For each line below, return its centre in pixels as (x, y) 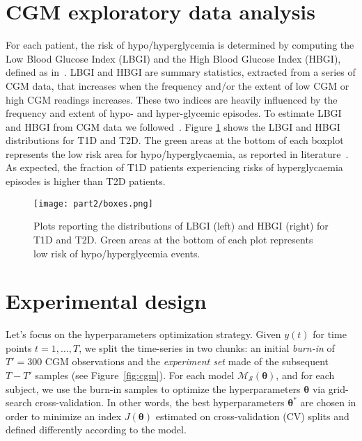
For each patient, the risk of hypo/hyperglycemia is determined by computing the (180, 45)
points (19, 347)
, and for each (305, 375)
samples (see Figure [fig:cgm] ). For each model (135, 375)
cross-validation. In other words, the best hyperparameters (160, 402)
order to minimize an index (64, 416)
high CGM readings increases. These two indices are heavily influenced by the (172, 99)
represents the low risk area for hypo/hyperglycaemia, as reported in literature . (177, 153)
